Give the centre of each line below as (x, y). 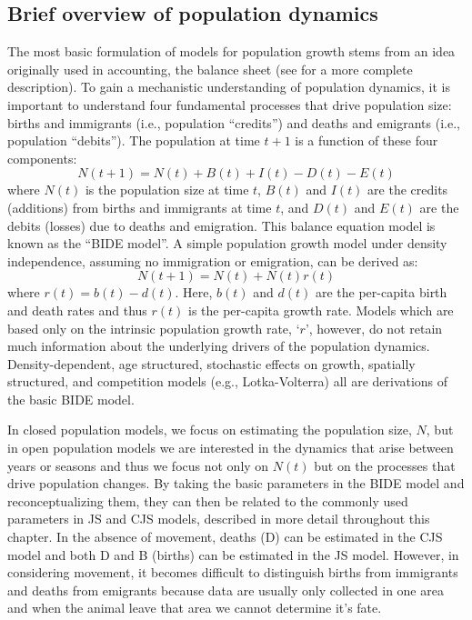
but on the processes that (385, 465)
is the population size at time (167, 190)
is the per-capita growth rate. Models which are (321, 310)
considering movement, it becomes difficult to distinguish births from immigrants (233, 572)
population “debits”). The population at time (134, 140)
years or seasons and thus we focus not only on (138, 465)
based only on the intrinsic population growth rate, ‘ (154, 328)
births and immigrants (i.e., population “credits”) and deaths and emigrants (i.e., (234, 122)
